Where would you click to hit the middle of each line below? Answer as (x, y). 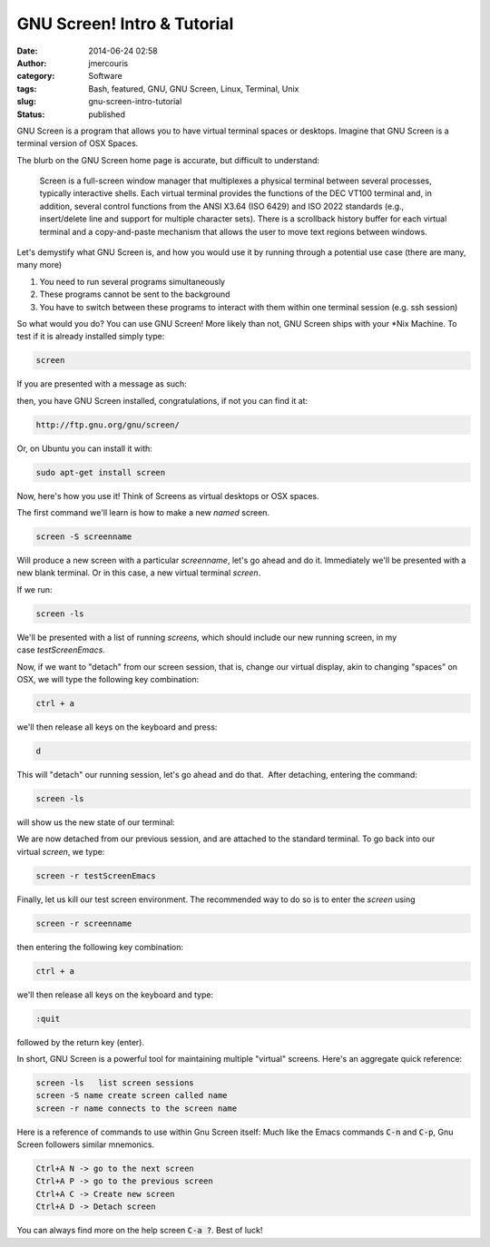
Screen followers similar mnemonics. (85, 1144)
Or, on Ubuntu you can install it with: (85, 448)
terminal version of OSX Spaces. (78, 143)
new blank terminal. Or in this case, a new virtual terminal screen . (139, 573)
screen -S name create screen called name (132, 1095)
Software (105, 76)
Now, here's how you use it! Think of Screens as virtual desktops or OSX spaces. (168, 496)
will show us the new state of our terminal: (96, 822)
